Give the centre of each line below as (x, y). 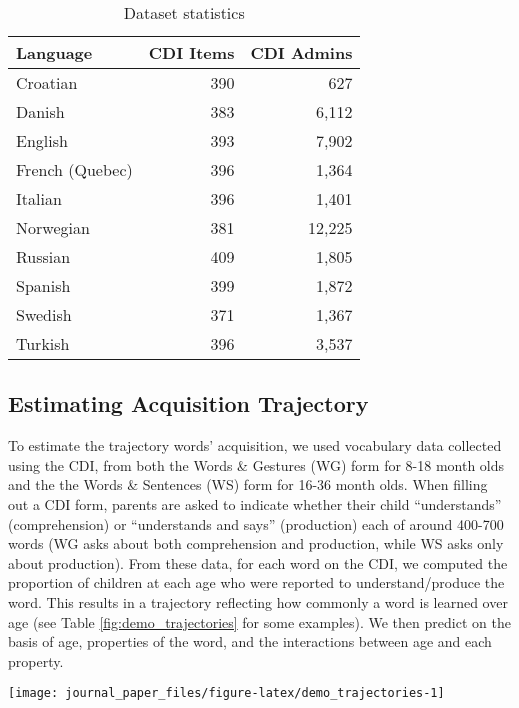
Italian (39, 198)
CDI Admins (301, 52)
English (42, 140)
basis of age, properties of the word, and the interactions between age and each (250, 641)
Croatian (47, 82)
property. (36, 660)
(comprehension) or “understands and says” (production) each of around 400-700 (256, 523)
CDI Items (191, 52)
